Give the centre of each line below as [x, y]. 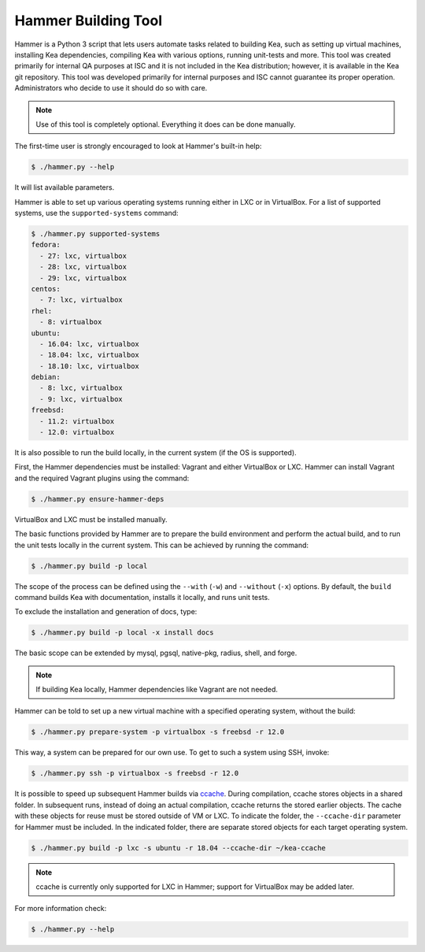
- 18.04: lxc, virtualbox [89, 355]
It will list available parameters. [65, 187]
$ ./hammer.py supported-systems [96, 234]
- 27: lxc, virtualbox [83, 256]
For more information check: [61, 909]
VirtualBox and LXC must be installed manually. [91, 519]
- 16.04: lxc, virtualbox [89, 344]
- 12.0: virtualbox [77, 432]
